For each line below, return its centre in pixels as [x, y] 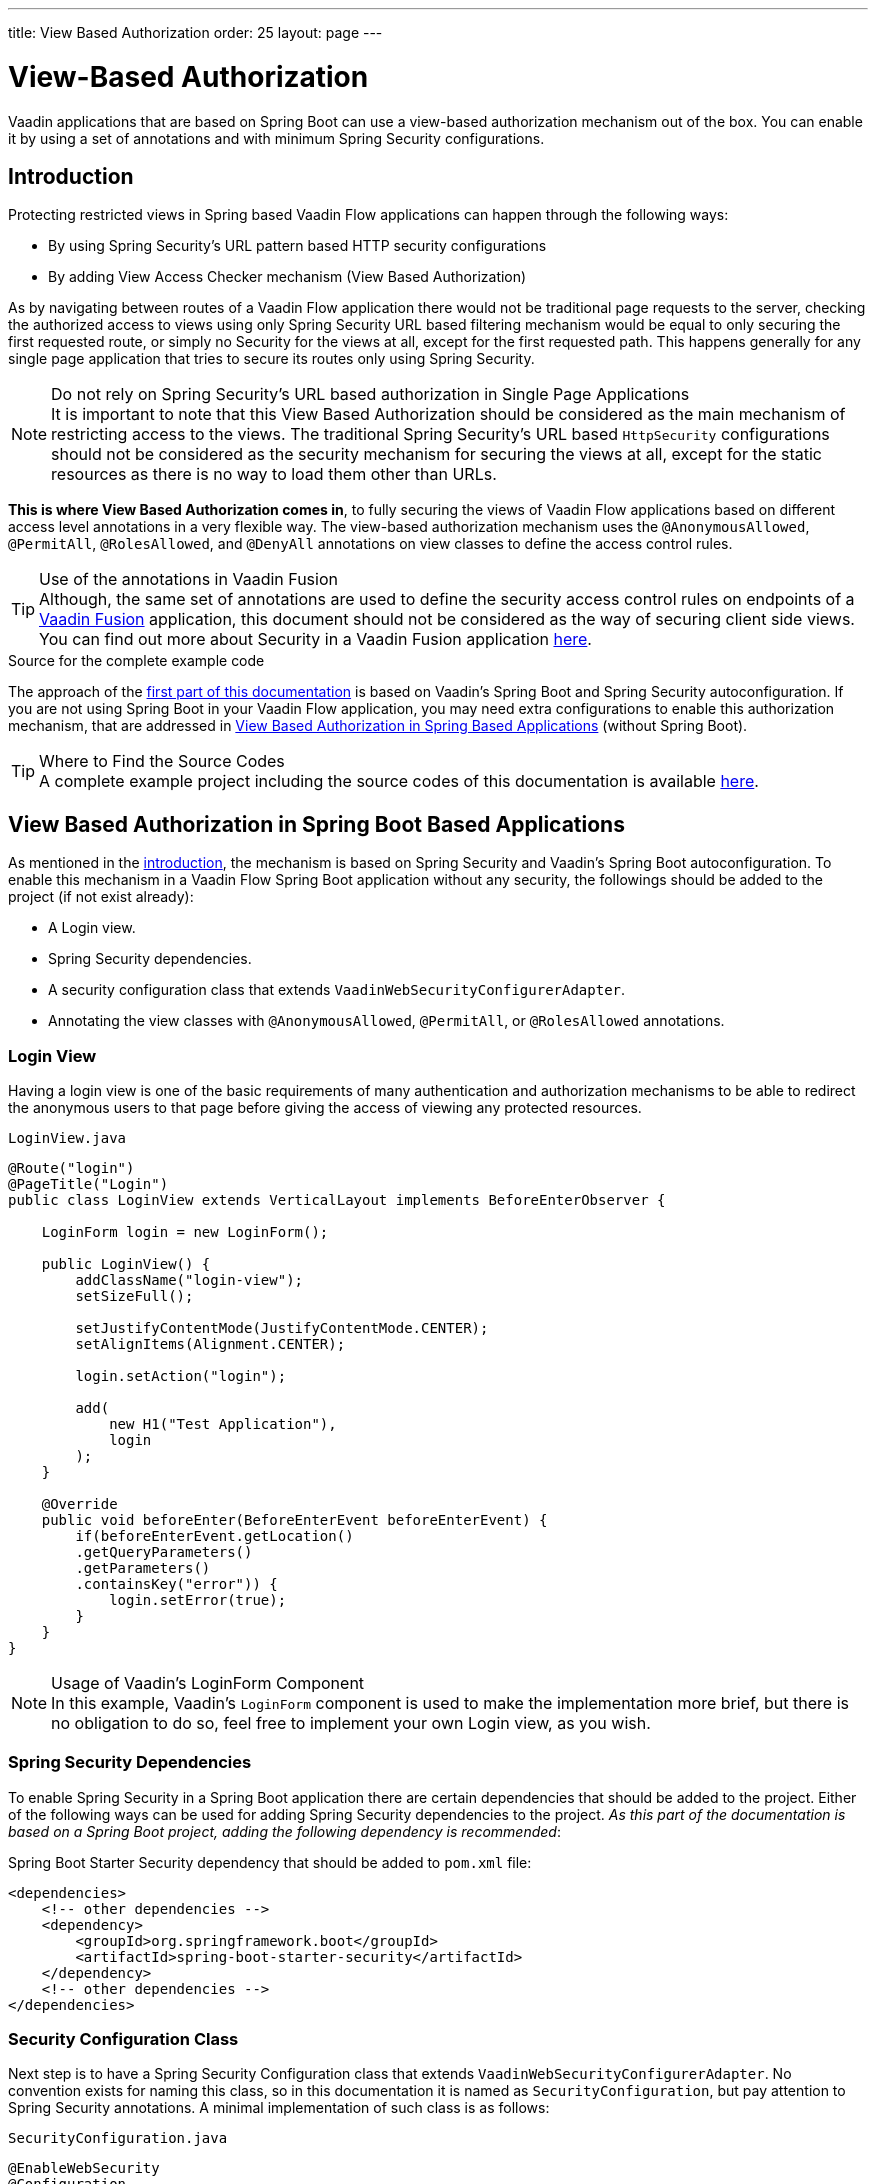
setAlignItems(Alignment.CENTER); [210, 1343]
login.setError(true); [198, 1599]
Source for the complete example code [136, 661]
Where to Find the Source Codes [162, 761]
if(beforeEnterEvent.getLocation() [214, 1535]
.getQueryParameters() [164, 1551]
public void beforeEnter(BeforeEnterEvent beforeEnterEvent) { [294, 1519]
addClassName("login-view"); [189, 1279]
